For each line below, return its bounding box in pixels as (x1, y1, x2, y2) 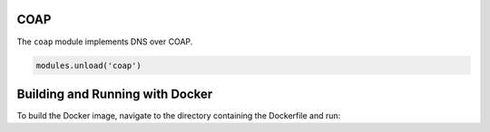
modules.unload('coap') (35, 60, 142, 71)
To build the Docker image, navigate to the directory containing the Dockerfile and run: (16, 110, 341, 121)
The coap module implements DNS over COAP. (16, 36, 193, 47)
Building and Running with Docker (16, 86, 213, 101)
